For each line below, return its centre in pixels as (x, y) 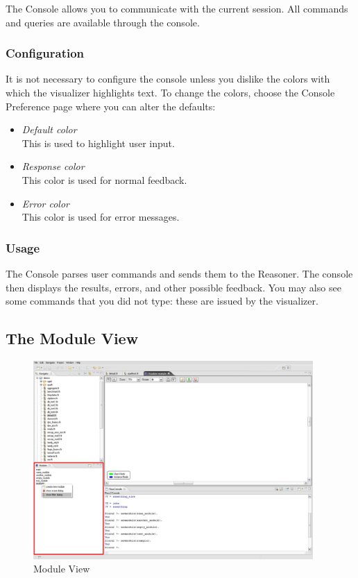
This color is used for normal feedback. (104, 179)
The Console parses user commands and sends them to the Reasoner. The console (179, 273)
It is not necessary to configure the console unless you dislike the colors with (168, 79)
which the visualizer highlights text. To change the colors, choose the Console (170, 92)
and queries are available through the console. (103, 22)
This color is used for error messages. (101, 217)
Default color (49, 129)
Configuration (45, 53)
